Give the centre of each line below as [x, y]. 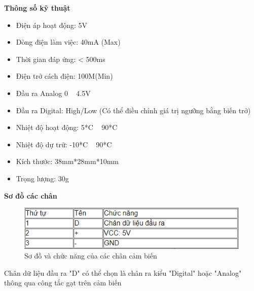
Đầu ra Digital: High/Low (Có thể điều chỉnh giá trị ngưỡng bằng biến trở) [133, 110]
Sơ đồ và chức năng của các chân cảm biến [91, 256]
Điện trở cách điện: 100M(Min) [64, 76]
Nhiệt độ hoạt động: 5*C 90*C [67, 127]
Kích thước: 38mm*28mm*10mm [67, 161]
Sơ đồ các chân [31, 195]
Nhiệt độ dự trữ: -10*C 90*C [64, 144]
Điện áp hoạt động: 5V [52, 25]
